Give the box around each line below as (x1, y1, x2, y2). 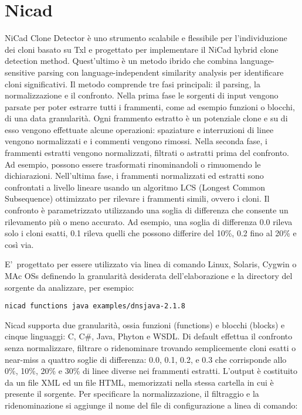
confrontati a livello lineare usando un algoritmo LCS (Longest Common (5, 181, 266, 193)
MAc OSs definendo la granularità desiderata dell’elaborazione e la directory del (5, 270, 293, 281)
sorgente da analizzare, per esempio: (5, 281, 134, 293)
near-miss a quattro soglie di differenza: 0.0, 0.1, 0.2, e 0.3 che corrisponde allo (5, 353, 287, 365)
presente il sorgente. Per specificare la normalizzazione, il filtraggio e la (5, 387, 259, 400)
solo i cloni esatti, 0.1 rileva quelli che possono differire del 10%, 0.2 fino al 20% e (5, 227, 297, 239)
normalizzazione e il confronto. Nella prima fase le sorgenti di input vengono (5, 89, 279, 101)
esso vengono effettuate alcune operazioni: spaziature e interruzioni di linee (5, 123, 274, 135)
